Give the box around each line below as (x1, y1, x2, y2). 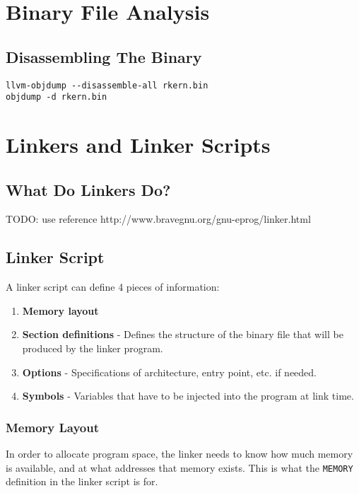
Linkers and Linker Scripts (6, 130, 271, 159)
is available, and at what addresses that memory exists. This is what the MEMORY (6, 460, 353, 475)
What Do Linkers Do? (6, 178, 171, 200)
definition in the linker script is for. (6, 474, 158, 489)
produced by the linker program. (22, 341, 163, 356)
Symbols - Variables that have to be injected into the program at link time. (22, 388, 354, 403)
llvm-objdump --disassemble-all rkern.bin (6, 80, 208, 91)
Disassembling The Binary (6, 45, 202, 67)
